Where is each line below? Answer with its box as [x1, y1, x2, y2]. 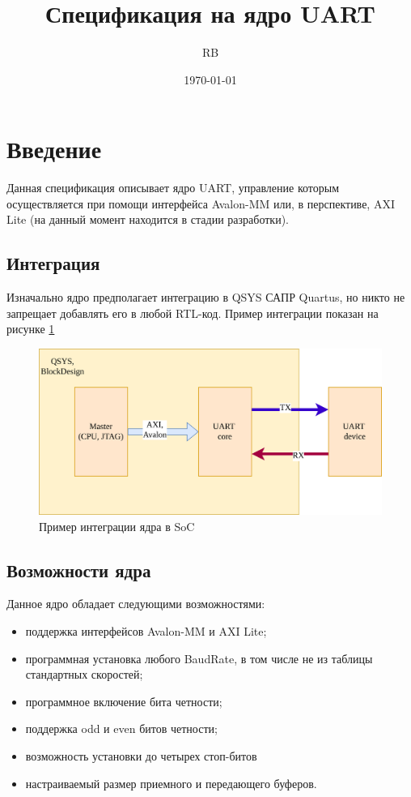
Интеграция [6, 251, 100, 276]
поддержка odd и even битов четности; [25, 720, 218, 737]
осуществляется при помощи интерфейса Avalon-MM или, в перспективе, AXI [6, 195, 395, 212]
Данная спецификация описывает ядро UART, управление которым [6, 179, 339, 196]
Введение [6, 132, 102, 165]
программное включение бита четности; [25, 692, 222, 709]
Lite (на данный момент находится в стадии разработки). [6, 211, 289, 228]
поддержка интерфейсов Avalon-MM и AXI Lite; [25, 622, 267, 639]
